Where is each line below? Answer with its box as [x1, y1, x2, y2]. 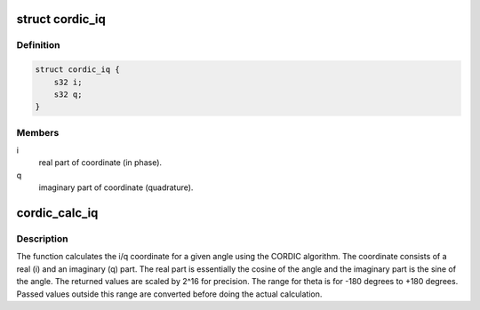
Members [16, 126, 60, 139]
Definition [16, 39, 60, 52]
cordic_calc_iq [16, 205, 99, 221]
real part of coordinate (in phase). [38, 157, 163, 168]
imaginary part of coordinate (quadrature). [38, 182, 194, 193]
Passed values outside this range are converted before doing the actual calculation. [16, 289, 323, 299]
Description [16, 233, 68, 245]
